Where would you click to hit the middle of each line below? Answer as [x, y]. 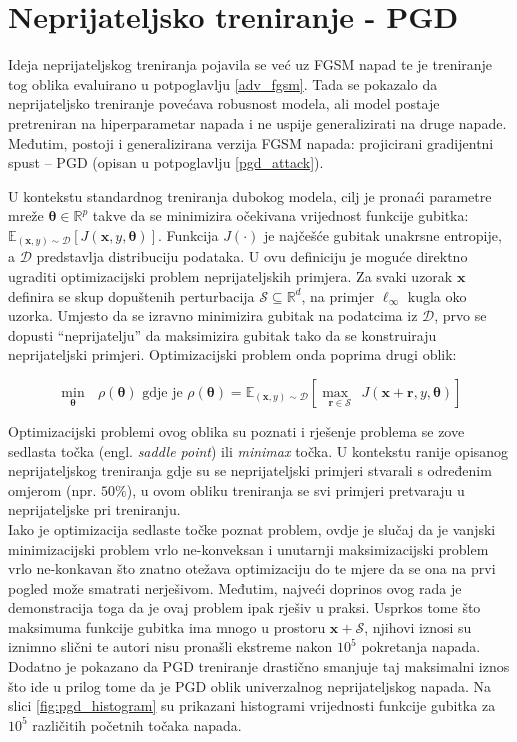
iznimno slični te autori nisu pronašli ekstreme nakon [170, 646]
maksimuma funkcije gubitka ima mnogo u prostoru [167, 626]
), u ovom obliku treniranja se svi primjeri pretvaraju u [295, 489]
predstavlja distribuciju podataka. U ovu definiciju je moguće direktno [252, 256]
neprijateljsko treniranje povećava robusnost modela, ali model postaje [224, 103]
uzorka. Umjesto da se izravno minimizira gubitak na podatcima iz [213, 315]
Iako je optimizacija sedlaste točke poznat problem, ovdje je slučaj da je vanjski [252, 528]
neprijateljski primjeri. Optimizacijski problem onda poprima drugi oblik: [232, 354]
